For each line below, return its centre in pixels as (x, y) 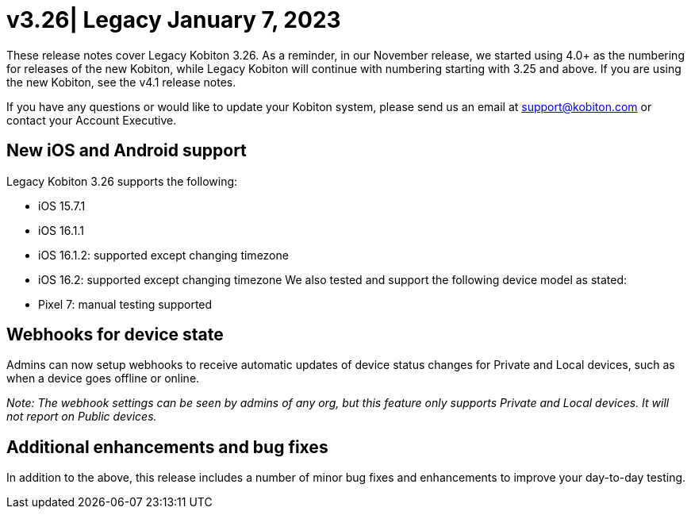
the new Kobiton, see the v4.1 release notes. (121, 82)
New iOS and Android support (127, 151)
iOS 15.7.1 (62, 206)
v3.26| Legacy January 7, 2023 (174, 20)
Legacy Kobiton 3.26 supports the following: (122, 181)
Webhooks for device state (115, 335)
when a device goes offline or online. (103, 379)
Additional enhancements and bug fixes (167, 447)
